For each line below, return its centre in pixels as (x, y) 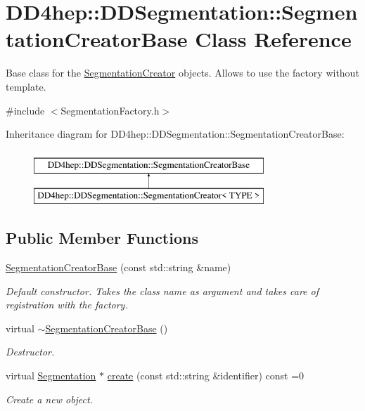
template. (26, 86)
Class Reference (273, 39)
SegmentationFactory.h (110, 110)
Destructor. (30, 352)
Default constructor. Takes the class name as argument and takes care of (162, 291)
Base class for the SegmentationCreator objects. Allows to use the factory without (182, 73)
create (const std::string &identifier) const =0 (206, 376)
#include (25, 110)
